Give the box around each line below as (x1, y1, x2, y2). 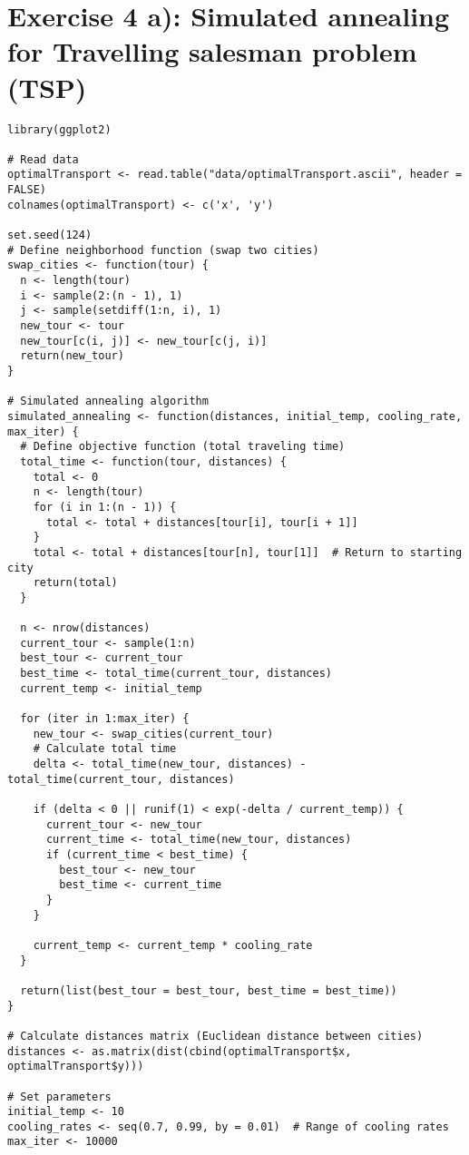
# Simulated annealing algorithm (7, 395, 209, 408)
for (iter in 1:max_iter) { (20, 712, 190, 726)
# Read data (7, 152, 79, 166)
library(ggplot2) (7, 122, 112, 136)
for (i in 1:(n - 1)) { (33, 500, 177, 514)
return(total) (33, 576, 118, 590)
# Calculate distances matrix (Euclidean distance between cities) (7, 1029, 424, 1042)
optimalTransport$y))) (7, 1060, 144, 1073)
